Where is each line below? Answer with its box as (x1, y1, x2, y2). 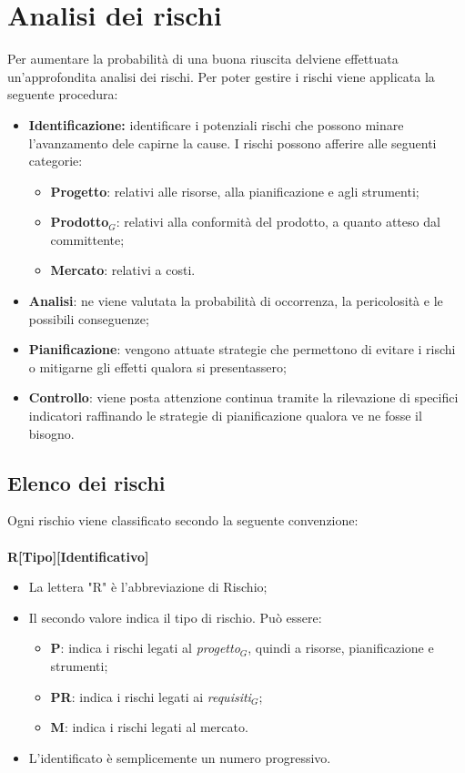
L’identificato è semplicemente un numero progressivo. (28, 748, 331, 767)
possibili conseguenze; (28, 309, 149, 328)
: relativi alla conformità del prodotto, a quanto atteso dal (116, 212, 440, 231)
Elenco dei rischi (7, 468, 166, 496)
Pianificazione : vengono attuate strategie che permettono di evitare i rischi (28, 340, 456, 359)
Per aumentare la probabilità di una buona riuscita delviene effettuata (7, 49, 399, 68)
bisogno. (28, 423, 75, 442)
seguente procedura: (7, 85, 118, 104)
